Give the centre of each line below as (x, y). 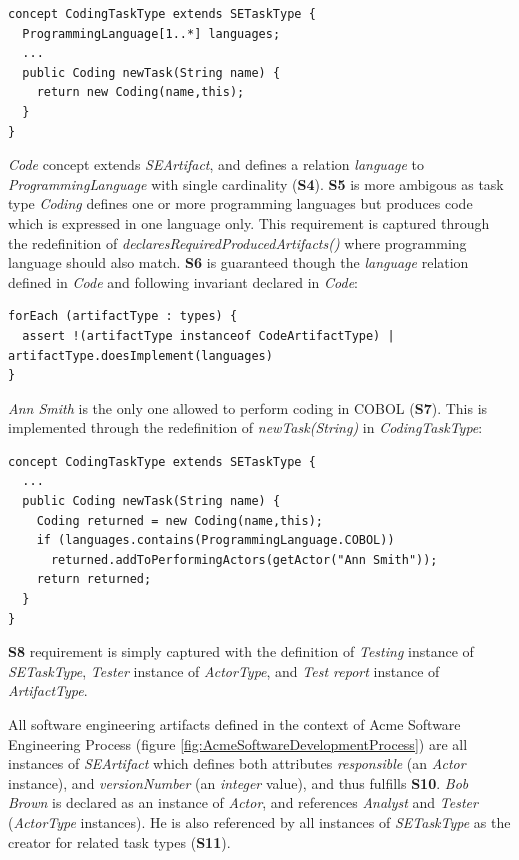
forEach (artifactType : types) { (123, 316)
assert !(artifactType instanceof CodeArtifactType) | (208, 335)
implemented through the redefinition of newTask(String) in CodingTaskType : (245, 427)
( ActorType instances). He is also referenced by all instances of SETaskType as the (259, 821)
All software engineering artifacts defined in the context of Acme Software (234, 724)
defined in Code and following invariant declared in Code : (183, 281)
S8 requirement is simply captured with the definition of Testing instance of (241, 651)
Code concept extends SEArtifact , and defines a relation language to (216, 164)
